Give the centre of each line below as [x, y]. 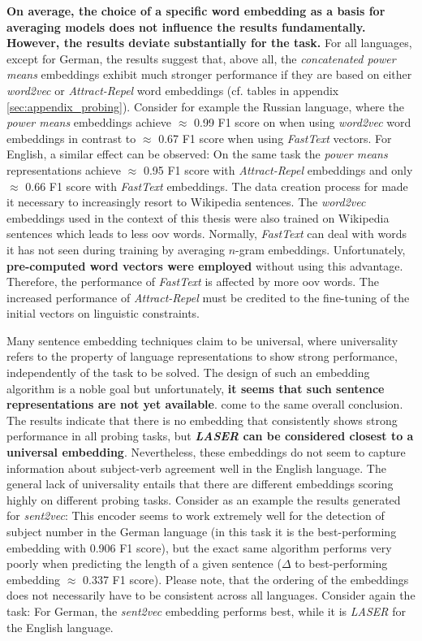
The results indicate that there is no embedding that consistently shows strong [202, 420]
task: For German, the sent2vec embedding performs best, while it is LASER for [206, 611]
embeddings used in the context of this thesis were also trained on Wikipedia [198, 217]
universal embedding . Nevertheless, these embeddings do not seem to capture [206, 452]
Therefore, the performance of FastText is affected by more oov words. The [193, 282]
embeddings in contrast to [71, 138]
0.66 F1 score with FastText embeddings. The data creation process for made [217, 186]
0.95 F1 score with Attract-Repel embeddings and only [278, 169]
